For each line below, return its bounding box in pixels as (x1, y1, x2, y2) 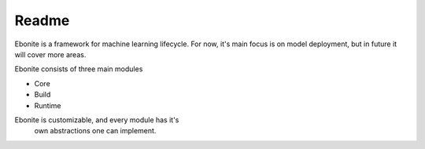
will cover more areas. (14, 49, 87, 59)
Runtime (34, 100, 61, 110)
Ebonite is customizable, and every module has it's (14, 114, 179, 125)
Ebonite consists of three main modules (14, 64, 143, 74)
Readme (14, 12, 70, 29)
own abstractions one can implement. (34, 126, 157, 136)
